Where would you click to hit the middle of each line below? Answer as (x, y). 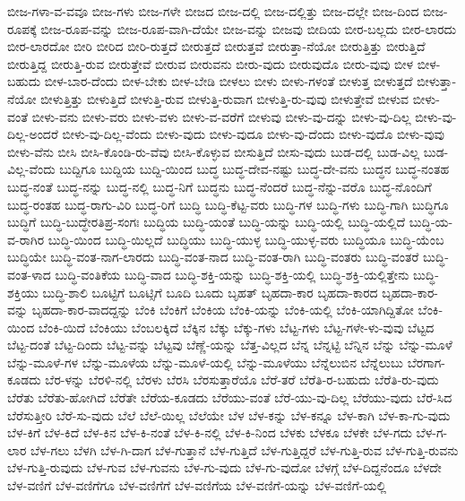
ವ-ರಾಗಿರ (26, 239)
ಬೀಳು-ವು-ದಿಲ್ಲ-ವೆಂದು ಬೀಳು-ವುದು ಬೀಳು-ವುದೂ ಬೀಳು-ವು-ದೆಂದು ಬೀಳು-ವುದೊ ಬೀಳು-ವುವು (253, 134)
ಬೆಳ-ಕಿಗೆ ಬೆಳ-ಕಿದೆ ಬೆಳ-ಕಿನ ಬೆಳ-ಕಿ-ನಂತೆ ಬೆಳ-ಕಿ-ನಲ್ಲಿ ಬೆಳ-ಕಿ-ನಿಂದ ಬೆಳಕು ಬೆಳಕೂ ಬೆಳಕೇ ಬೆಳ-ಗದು (210, 432)
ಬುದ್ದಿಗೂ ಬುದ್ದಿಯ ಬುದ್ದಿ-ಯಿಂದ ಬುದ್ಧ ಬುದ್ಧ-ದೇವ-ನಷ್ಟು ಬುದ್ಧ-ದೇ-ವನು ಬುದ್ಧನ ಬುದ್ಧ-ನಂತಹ (254, 169)
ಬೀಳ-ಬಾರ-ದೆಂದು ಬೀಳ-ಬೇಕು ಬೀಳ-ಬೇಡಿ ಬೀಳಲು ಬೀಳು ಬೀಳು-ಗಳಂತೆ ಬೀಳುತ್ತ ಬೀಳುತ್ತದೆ (228, 81)
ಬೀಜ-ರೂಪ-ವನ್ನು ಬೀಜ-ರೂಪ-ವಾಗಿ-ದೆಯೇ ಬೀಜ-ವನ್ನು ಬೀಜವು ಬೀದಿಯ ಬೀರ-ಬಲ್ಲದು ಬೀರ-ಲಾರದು (249, 28)
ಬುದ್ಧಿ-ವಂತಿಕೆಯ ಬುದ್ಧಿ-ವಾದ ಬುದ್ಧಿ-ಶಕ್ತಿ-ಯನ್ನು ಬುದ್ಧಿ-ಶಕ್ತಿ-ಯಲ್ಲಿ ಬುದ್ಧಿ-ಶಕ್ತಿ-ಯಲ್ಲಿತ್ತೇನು (232, 274)
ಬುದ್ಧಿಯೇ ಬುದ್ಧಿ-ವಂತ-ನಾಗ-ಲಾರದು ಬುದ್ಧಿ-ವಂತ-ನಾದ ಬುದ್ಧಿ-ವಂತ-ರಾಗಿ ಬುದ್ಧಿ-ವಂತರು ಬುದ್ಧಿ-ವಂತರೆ (213, 257)
